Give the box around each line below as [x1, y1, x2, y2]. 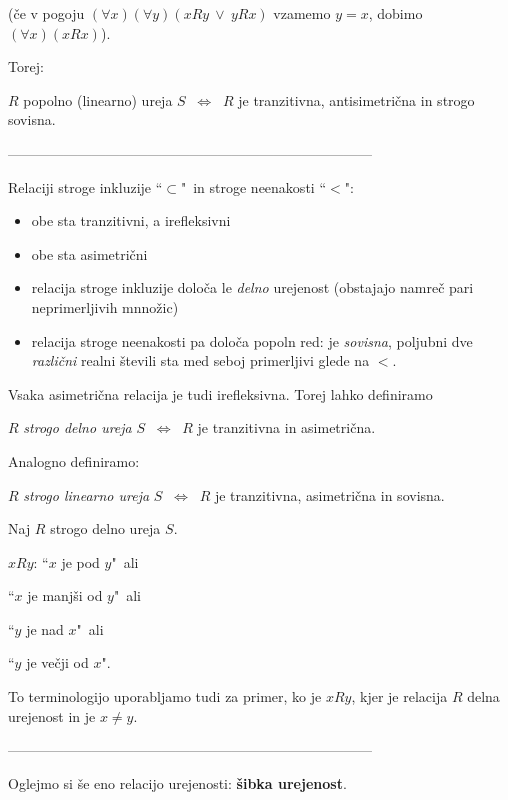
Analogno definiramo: [8, 450, 140, 471]
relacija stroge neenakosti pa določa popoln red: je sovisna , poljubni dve [31, 330, 473, 351]
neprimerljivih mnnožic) [31, 296, 179, 317]
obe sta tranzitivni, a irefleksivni [31, 210, 231, 231]
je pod [61, 551, 100, 572]
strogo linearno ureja [23, 484, 150, 505]
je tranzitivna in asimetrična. [197, 417, 376, 438]
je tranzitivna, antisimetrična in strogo [238, 89, 475, 110]
